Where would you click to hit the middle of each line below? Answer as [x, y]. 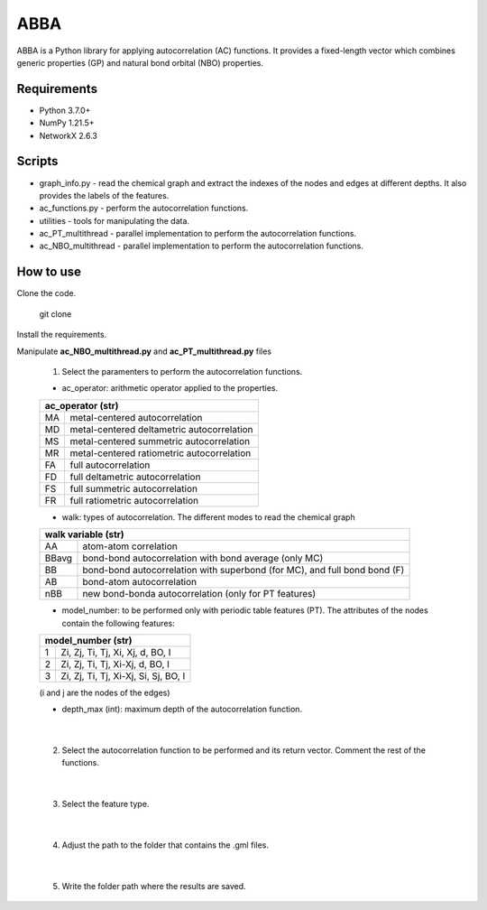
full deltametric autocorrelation [135, 477]
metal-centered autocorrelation [136, 417]
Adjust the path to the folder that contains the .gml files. [165, 845]
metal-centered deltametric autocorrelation [161, 429]
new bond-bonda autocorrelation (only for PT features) [199, 594]
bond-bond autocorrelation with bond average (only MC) [203, 558]
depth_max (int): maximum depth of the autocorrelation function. [182, 710]
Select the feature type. [106, 804]
